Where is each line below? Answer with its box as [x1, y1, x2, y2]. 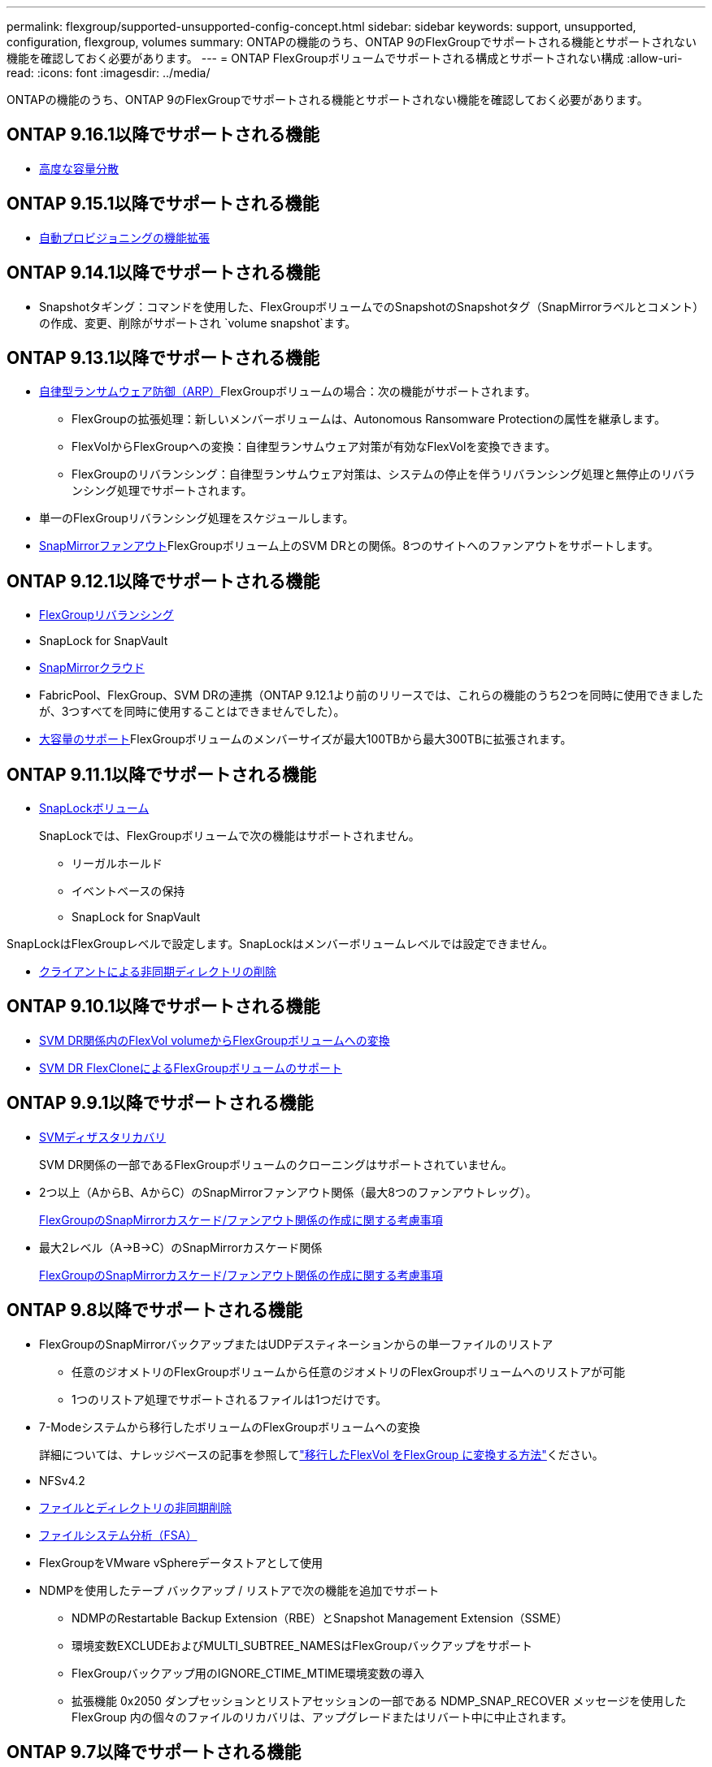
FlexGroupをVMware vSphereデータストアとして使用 [39, 1555, 323, 1570]
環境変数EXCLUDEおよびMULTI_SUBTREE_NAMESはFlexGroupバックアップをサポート [72, 1638, 533, 1652]
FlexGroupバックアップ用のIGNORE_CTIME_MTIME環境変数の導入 [72, 1665, 425, 1680]
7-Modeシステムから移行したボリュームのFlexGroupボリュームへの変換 [39, 1419, 420, 1434]
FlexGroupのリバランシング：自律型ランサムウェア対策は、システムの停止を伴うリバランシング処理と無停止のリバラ [72, 467, 696, 482]
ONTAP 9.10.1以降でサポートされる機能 [7, 996, 320, 1017]
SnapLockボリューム [39, 801, 150, 816]
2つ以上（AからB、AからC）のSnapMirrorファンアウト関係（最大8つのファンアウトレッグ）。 [39, 1184, 537, 1199]
